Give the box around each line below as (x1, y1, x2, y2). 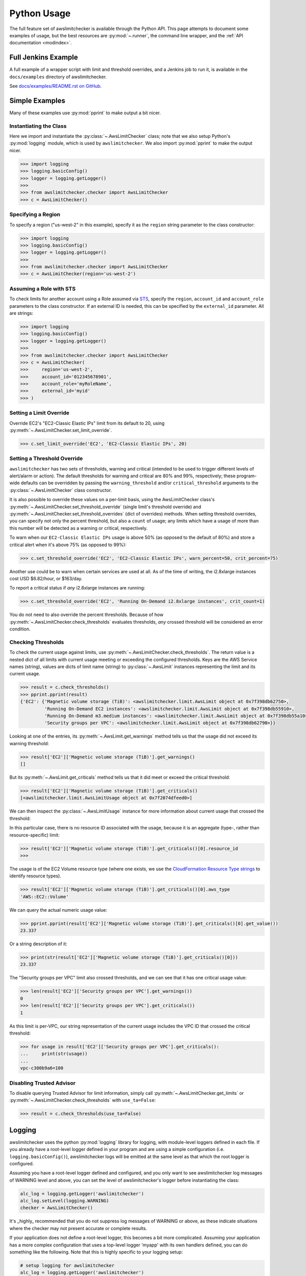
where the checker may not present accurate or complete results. (9, 1225, 147, 1231)
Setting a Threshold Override (9, 455, 83, 462)
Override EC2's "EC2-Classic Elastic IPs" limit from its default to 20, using (9, 420, 165, 426)
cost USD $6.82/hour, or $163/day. (9, 575, 83, 581)
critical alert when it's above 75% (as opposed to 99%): (9, 542, 127, 548)
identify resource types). (9, 873, 61, 879)
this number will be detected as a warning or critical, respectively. (9, 525, 148, 531)
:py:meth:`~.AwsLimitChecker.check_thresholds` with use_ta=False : (9, 1097, 156, 1103)
